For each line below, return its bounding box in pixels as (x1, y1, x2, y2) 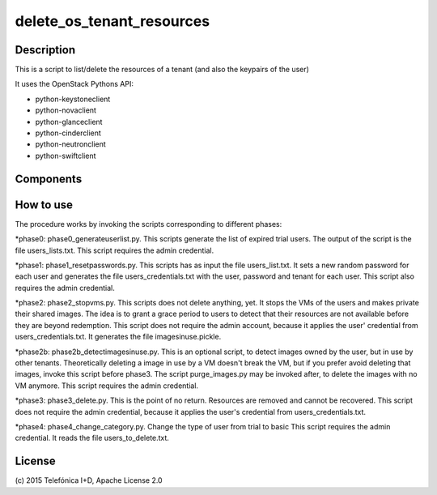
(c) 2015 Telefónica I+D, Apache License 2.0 (15, 476, 163, 485)
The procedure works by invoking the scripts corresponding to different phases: (15, 219, 282, 228)
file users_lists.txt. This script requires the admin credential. (15, 245, 214, 255)
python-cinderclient (35, 128, 101, 138)
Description (15, 43, 76, 57)
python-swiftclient (35, 151, 96, 160)
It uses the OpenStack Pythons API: (15, 79, 134, 89)
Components (15, 172, 83, 186)
